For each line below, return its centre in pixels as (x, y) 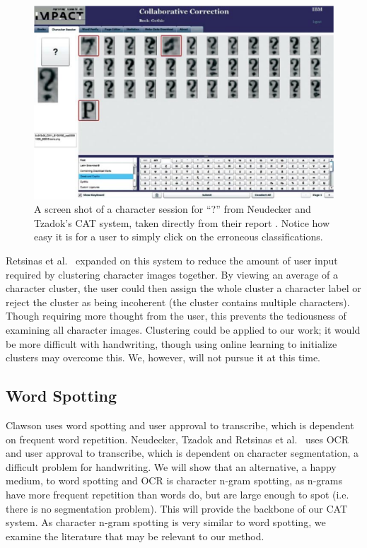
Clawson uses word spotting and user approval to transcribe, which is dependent (180, 425)
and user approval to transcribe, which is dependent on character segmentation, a (182, 453)
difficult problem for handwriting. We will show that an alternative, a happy (171, 466)
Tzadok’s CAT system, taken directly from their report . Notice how (182, 222)
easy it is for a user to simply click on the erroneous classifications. (179, 237)
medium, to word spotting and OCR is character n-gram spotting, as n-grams (174, 480)
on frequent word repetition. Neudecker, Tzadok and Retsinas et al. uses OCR (177, 439)
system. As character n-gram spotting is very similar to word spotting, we (166, 522)
